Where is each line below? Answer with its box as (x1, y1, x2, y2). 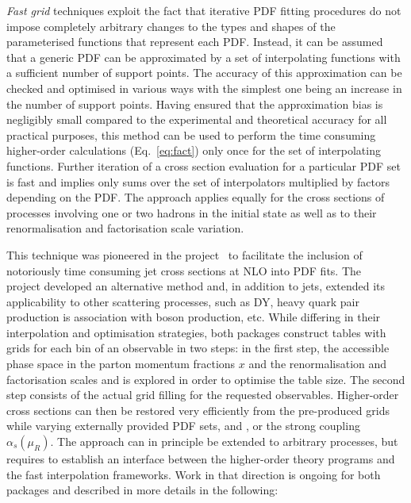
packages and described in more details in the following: (6, 482, 278, 498)
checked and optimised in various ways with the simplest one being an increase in (6, 79, 402, 96)
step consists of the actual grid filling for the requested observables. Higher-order (6, 386, 399, 403)
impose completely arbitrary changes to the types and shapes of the (6, 17, 336, 34)
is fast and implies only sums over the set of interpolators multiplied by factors (6, 173, 390, 190)
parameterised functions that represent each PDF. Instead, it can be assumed (6, 33, 383, 50)
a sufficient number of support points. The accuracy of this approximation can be (6, 64, 402, 81)
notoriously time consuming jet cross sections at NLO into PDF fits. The (6, 262, 362, 278)
